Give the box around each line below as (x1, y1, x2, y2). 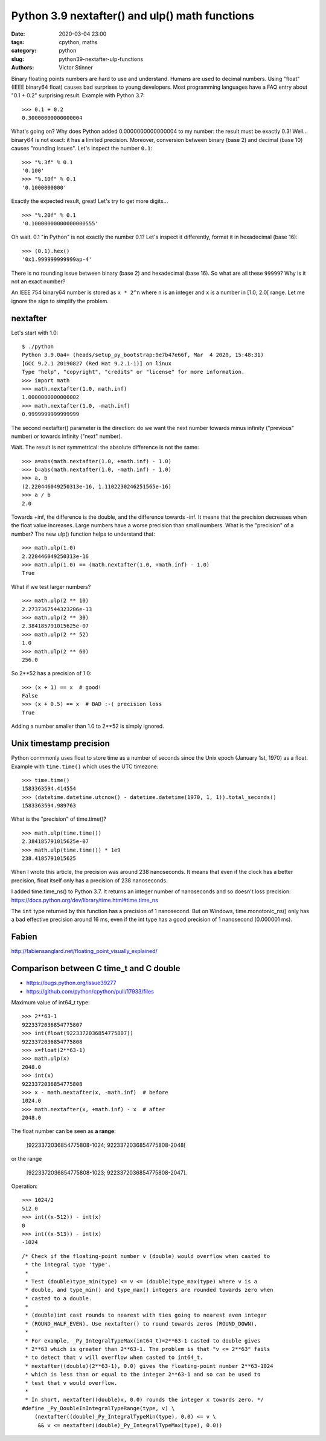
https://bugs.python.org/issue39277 (26, 979, 117, 987)
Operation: (11, 1183, 38, 1190)
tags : (11, 38, 25, 45)
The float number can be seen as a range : (11, 1128, 116, 1135)
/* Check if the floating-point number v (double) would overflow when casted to (22, 1253, 270, 1259)
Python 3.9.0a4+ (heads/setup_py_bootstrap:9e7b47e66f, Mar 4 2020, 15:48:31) (22, 351, 264, 359)
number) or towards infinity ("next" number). (11, 432, 123, 440)
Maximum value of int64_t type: (11, 998, 90, 1006)
